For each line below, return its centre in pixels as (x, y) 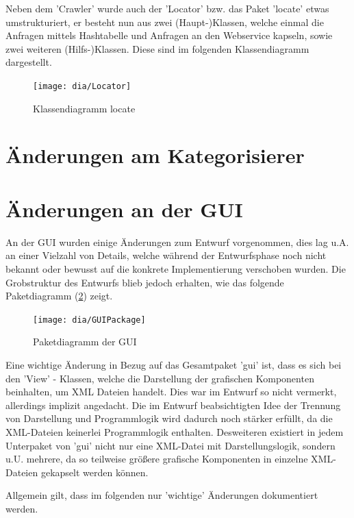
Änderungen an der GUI (124, 209)
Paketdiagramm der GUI (85, 342)
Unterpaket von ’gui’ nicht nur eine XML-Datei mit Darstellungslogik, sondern (170, 445)
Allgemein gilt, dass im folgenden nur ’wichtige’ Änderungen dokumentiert (162, 495)
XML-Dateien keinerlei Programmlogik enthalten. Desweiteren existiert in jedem (175, 431)
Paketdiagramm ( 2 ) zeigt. (59, 296)
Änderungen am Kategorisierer (155, 155)
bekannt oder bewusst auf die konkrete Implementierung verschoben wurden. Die (176, 268)
